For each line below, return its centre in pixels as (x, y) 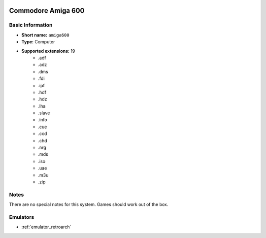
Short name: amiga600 (45, 35)
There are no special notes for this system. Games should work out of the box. (89, 204)
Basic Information (31, 25)
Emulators (22, 217)
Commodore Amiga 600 (47, 11)
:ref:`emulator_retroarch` (46, 227)
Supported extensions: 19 (48, 51)
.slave (44, 113)
